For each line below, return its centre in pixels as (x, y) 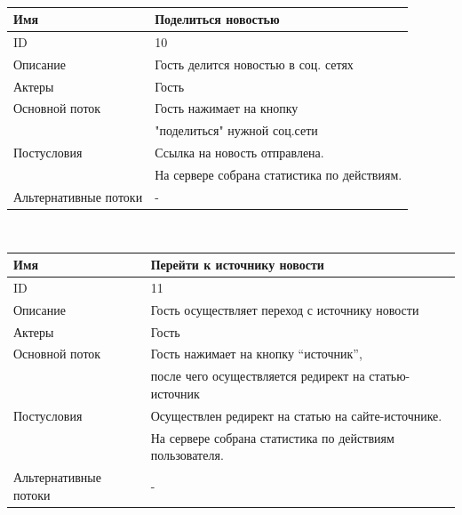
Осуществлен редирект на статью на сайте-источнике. (296, 415)
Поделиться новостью (217, 19)
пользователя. (187, 455)
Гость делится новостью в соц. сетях (254, 64)
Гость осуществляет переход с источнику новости (285, 309)
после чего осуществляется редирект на (258, 376)
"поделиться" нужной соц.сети (236, 130)
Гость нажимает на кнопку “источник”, (256, 354)
